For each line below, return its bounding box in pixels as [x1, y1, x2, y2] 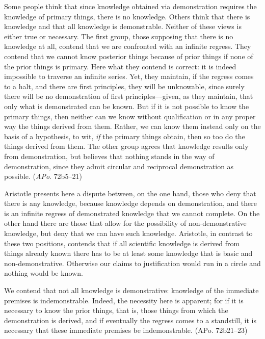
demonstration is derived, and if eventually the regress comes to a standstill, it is [4, 315, 257, 325]
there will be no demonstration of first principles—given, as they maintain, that [4, 91, 253, 101]
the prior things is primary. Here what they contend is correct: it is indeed [4, 61, 236, 71]
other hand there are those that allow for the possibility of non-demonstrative [4, 218, 247, 228]
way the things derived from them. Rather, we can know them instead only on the [4, 121, 261, 132]
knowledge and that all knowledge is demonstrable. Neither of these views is [4, 21, 242, 32]
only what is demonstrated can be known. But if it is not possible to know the [4, 100, 249, 111]
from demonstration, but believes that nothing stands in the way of [4, 150, 215, 161]
